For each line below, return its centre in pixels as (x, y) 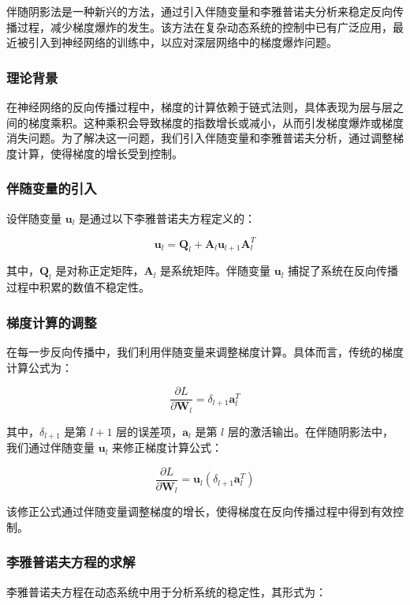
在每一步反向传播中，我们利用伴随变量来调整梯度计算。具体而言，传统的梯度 (205, 352)
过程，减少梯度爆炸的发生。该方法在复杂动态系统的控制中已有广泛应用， (205, 26)
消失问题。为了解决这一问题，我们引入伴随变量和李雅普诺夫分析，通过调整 (199, 138)
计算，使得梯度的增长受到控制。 (100, 153)
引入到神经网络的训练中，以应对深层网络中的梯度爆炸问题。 (183, 42)
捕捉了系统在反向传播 (343, 271)
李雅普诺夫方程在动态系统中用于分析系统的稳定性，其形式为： (166, 591)
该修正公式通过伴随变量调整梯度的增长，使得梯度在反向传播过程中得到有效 (199, 511)
